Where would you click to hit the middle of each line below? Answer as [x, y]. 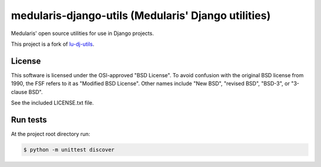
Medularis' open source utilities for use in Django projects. [82, 33]
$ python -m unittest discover [69, 149]
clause [19, 92]
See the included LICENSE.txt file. [53, 103]
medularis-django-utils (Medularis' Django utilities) [141, 15]
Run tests [29, 120]
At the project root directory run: [51, 134]
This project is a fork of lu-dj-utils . [53, 44]
